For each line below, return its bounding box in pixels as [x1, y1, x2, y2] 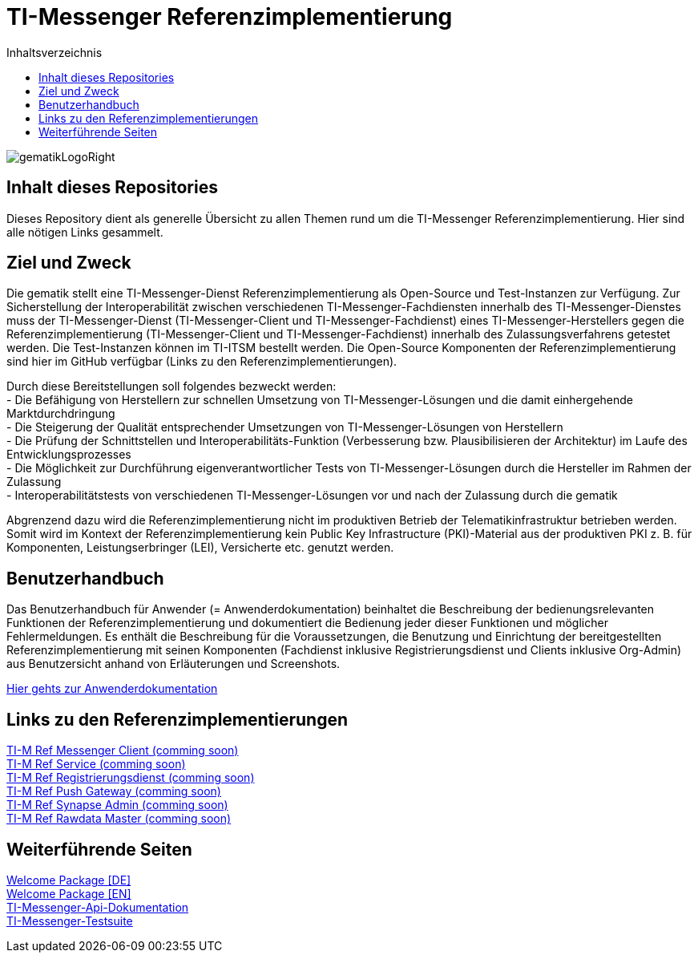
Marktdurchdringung [6, 407, 115, 421]
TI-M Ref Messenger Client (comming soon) [6, 743, 239, 758]
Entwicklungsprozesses [6, 447, 131, 462]
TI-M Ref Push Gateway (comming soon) [6, 784, 221, 799]
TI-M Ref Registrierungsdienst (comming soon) [6, 771, 255, 785]
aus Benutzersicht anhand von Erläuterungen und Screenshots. [6, 657, 341, 671]
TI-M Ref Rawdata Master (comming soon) [6, 811, 232, 826]
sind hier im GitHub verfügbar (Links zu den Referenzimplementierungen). [6, 354, 397, 369]
